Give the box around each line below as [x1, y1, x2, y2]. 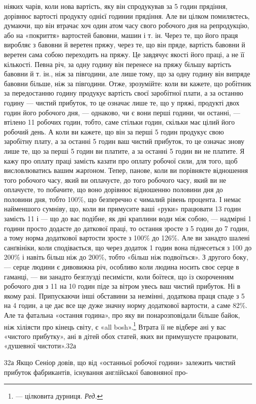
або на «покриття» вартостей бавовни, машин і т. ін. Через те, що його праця [4, 30, 238, 40]
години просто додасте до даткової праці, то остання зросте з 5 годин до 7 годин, [4, 223, 249, 233]
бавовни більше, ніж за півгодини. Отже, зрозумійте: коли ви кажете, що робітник [4, 78, 252, 88]
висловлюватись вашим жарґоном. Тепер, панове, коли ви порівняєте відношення [4, 165, 248, 175]
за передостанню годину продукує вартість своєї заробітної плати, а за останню [4, 88, 244, 98]
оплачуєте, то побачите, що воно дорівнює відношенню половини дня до [4, 184, 223, 195]
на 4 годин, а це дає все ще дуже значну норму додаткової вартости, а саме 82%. [4, 300, 248, 310]
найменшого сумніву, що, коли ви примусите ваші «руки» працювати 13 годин [4, 203, 241, 214]
